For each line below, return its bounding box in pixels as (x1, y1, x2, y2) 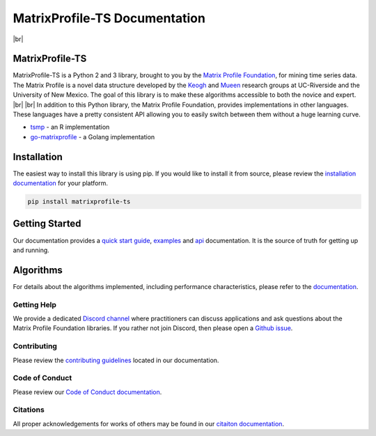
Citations (13, 405, 45, 414)
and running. (13, 246, 50, 254)
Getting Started (13, 218, 81, 230)
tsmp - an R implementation (30, 123, 110, 132)
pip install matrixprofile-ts (27, 198, 131, 205)
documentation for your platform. (13, 179, 108, 187)
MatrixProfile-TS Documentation (13, 10, 205, 26)
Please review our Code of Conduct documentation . (13, 387, 162, 396)
